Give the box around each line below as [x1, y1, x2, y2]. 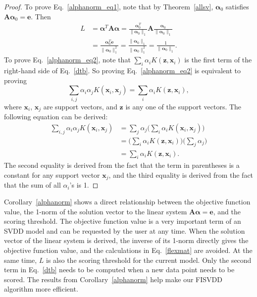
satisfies [225, 1, 249, 11]
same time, [4, 254, 37, 265]
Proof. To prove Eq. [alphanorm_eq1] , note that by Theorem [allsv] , [4, 1, 213, 11]
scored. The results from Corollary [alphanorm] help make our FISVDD [4, 274, 222, 284]
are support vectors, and [43, 101, 117, 111]
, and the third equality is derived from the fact [108, 169, 254, 180]
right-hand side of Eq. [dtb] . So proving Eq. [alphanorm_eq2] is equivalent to [4, 65, 241, 76]
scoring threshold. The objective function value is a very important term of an [4, 216, 241, 226]
